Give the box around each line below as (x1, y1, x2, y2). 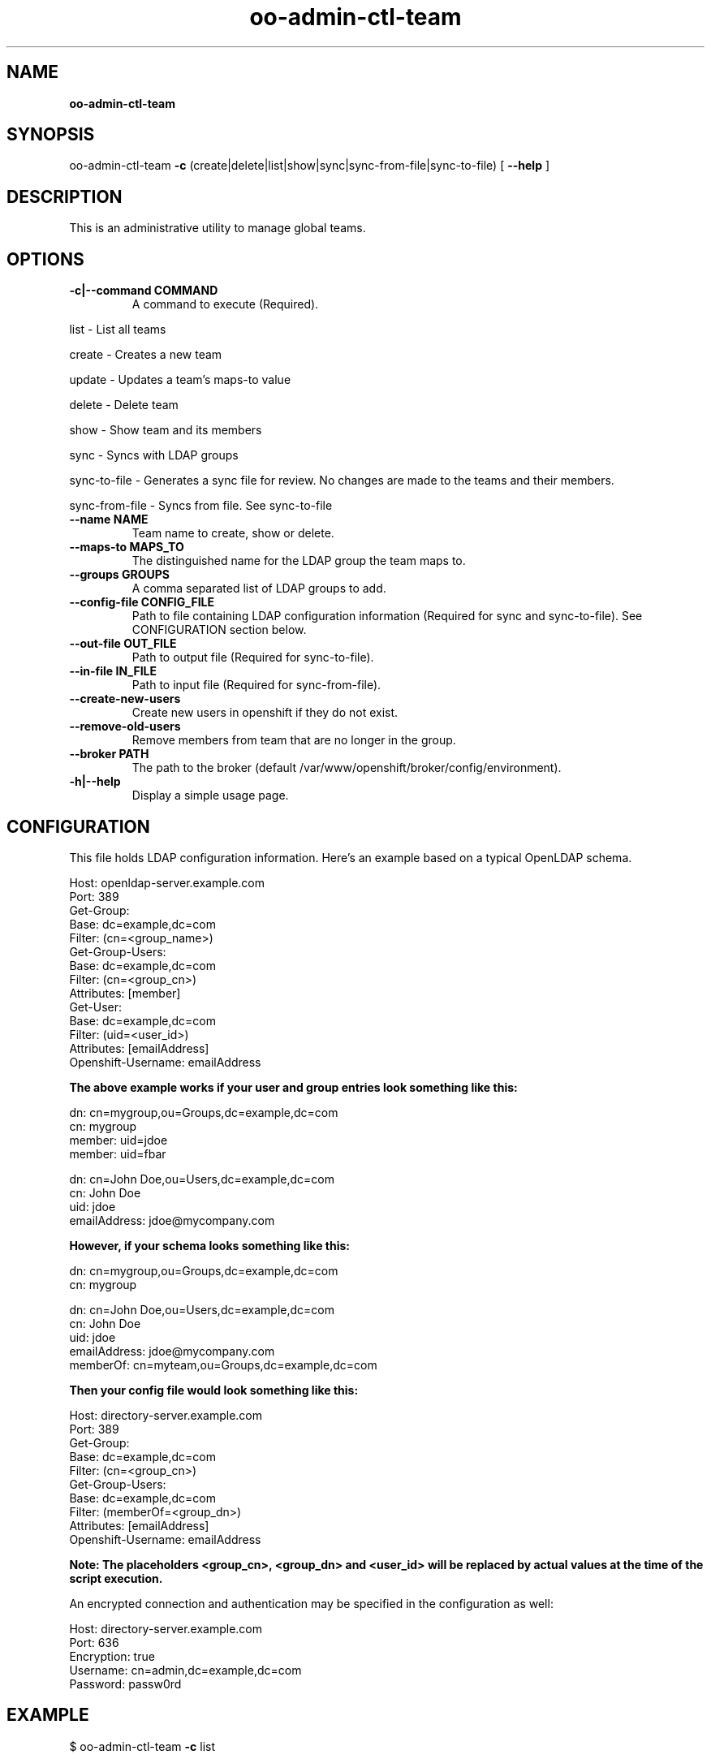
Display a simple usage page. (131, 788, 289, 803)
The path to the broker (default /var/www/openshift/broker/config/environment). (131, 761, 562, 775)
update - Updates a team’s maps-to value (69, 373, 291, 387)
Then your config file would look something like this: (69, 1382, 359, 1397)
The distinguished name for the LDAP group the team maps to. (131, 554, 466, 568)
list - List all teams (69, 322, 166, 337)
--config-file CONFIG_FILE (69, 595, 215, 610)
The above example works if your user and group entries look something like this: (69, 1080, 518, 1094)
